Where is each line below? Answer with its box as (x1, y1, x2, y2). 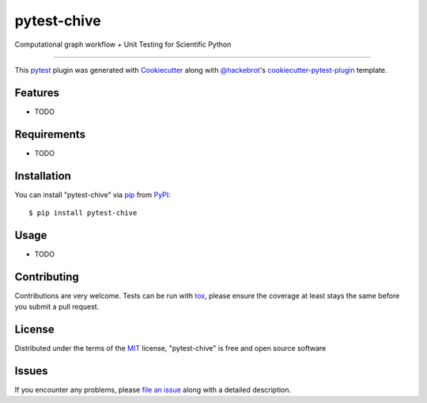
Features (14, 86, 59, 99)
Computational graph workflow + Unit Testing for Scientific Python (14, 40, 232, 49)
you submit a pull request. (14, 302, 100, 312)
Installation (14, 169, 71, 182)
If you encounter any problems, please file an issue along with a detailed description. (14, 385, 292, 395)
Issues (14, 364, 48, 378)
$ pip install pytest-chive (28, 208, 138, 218)
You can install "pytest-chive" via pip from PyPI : (14, 190, 171, 200)
